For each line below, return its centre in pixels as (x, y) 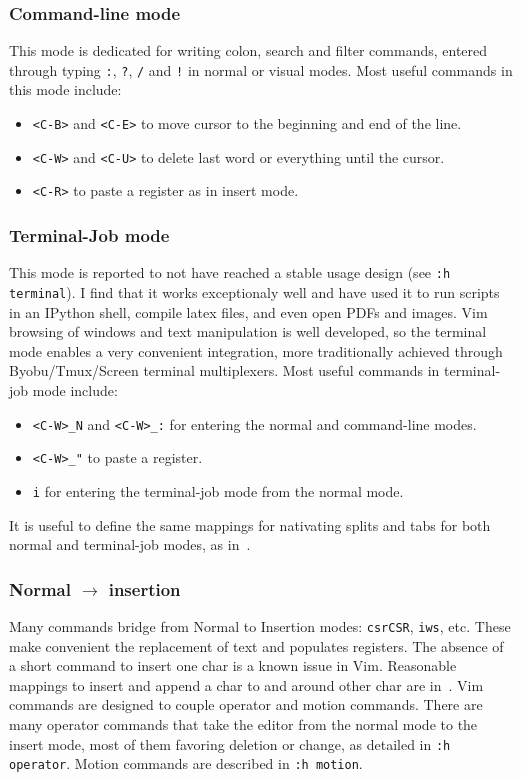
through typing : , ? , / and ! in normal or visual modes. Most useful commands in (261, 69)
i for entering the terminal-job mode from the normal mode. (218, 490)
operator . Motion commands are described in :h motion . (186, 763)
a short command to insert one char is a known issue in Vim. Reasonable (233, 665)
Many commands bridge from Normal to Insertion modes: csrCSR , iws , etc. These (260, 625)
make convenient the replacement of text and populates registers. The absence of (256, 645)
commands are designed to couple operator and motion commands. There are (246, 704)
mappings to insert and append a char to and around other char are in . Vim (246, 684)
